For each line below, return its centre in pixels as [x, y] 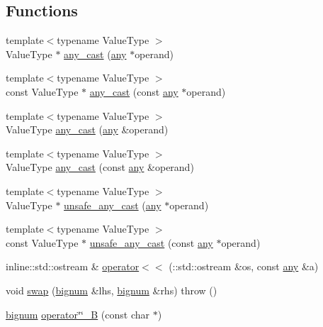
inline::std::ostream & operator [73, 266]
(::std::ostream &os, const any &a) [244, 266]
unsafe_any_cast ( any [113, 205]
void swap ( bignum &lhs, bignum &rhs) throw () [112, 290]
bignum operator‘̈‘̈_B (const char [78, 314]
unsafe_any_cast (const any [151, 242]
